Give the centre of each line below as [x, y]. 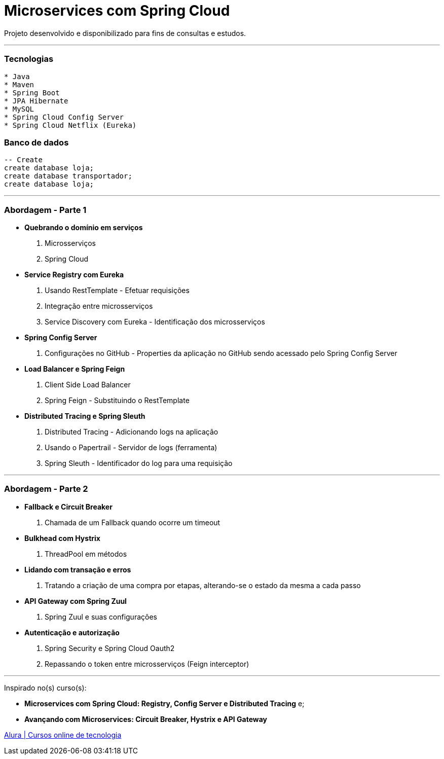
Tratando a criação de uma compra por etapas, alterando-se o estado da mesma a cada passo [203, 585]
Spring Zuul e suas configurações [101, 617]
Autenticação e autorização [72, 632]
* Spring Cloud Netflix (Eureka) [70, 125]
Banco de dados [36, 142]
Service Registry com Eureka [74, 275]
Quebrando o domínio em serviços [84, 227]
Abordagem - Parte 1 [45, 210]
